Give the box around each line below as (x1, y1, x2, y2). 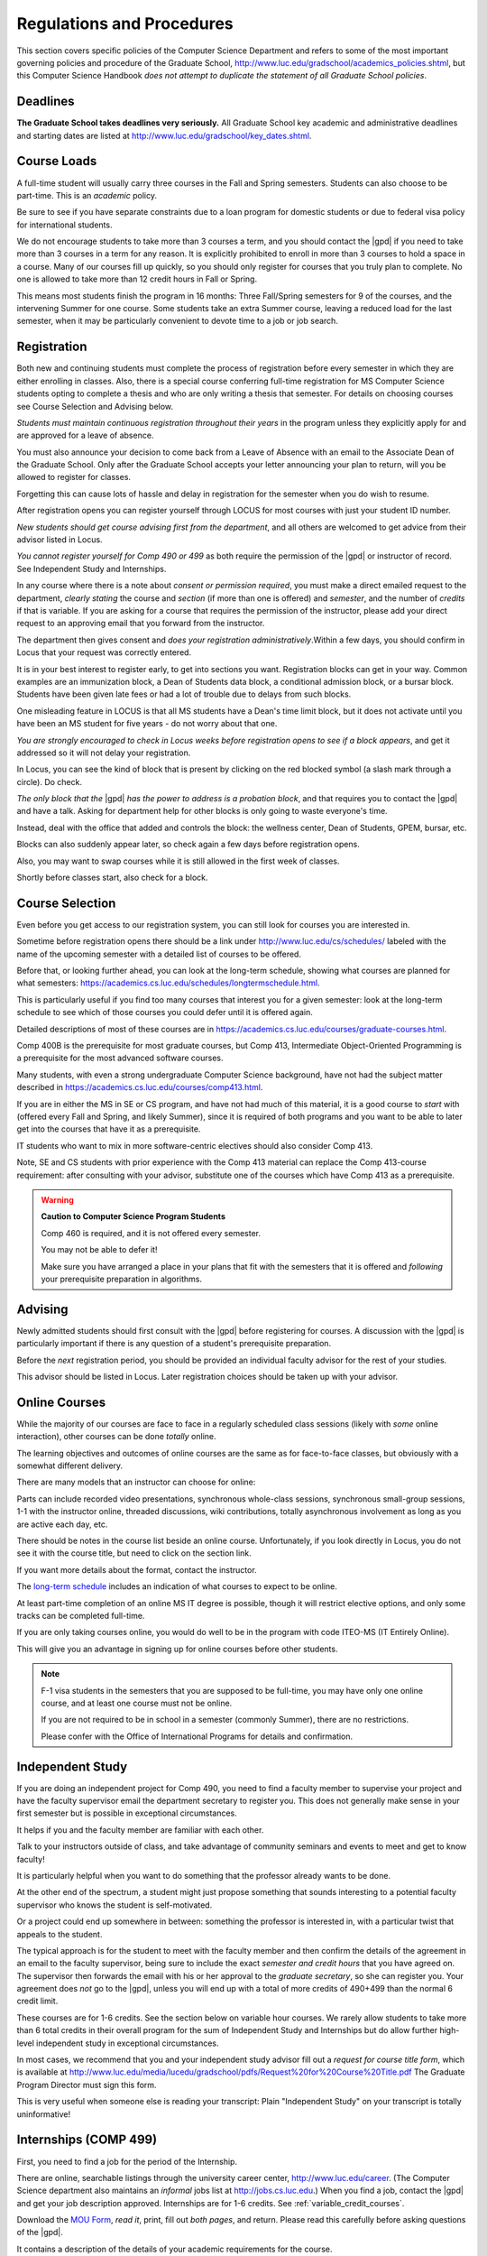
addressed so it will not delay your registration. (16, 747, 191, 758)
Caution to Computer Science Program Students (41, 1211, 225, 1222)
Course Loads (16, 153, 97, 169)
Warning (41, 1194, 74, 1205)
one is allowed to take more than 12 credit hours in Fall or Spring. (16, 273, 257, 284)
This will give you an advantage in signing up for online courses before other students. (16, 1643, 338, 1654)
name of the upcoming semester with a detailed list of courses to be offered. (16, 948, 302, 959)
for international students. (16, 219, 113, 230)
